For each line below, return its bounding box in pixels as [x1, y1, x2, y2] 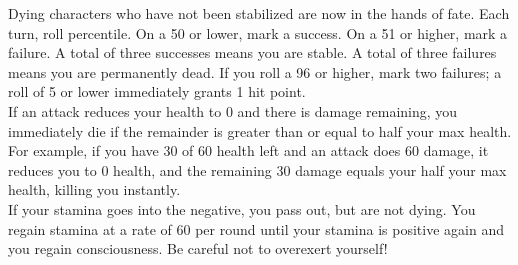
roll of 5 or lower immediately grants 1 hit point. [8, 81, 306, 102]
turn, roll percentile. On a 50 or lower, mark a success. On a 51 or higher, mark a [8, 22, 508, 43]
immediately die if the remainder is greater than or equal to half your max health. [8, 120, 512, 141]
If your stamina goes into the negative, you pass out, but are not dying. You [8, 198, 476, 219]
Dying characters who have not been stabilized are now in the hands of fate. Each [8, 3, 510, 23]
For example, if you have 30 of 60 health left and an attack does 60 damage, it [8, 140, 489, 161]
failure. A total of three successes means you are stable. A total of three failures [8, 42, 497, 63]
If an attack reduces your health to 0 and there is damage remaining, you [8, 100, 458, 121]
